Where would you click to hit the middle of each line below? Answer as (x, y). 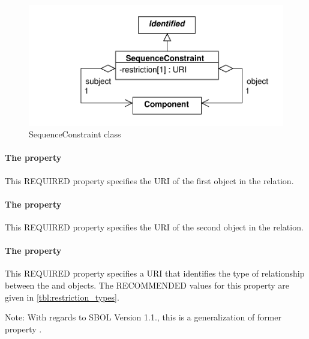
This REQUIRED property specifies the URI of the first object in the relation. (149, 180)
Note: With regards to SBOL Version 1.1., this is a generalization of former (143, 317)
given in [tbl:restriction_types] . (62, 297)
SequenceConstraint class (75, 134)
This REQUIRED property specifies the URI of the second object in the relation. (154, 227)
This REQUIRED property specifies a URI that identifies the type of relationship (155, 273)
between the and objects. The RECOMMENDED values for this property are (147, 285)
